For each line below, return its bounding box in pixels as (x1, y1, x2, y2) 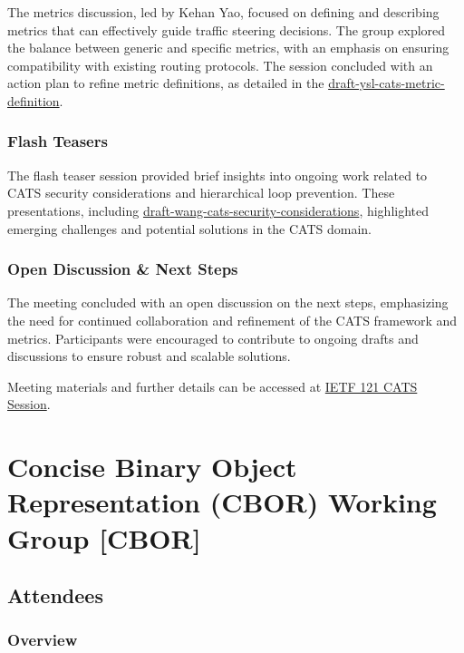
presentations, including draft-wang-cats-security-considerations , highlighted (7, 200, 430, 219)
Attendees (7, 581, 103, 609)
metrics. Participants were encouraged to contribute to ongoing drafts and (7, 328, 419, 347)
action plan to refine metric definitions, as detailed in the (7, 73, 324, 93)
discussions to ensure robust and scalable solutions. (7, 346, 291, 365)
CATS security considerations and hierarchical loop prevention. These (7, 183, 395, 202)
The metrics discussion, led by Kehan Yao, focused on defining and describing (7, 3, 440, 21)
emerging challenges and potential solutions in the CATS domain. (7, 219, 372, 238)
